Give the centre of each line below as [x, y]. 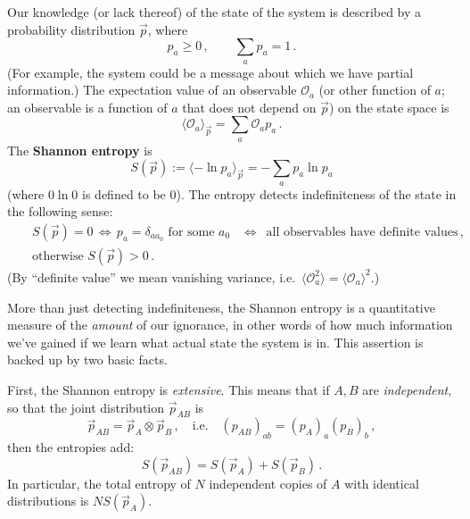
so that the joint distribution [86, 407]
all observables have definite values [362, 232]
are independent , [407, 389]
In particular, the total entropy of [99, 483]
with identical [382, 483]
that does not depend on [249, 107]
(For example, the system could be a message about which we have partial [210, 72]
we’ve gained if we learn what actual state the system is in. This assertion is [215, 342]
